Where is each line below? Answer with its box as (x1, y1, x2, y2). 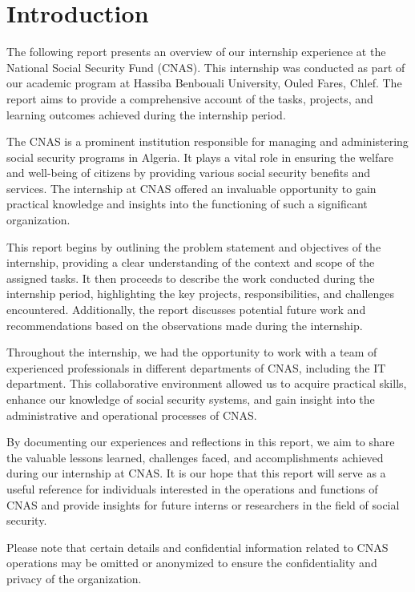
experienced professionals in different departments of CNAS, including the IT (6, 359, 386, 376)
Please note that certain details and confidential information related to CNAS (6, 538, 389, 555)
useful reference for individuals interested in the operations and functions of (6, 480, 378, 497)
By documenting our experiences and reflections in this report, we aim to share (6, 433, 395, 450)
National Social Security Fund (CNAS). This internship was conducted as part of (6, 58, 405, 75)
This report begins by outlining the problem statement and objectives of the (6, 238, 381, 255)
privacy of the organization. (6, 570, 142, 586)
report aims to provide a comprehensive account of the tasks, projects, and (6, 90, 373, 107)
